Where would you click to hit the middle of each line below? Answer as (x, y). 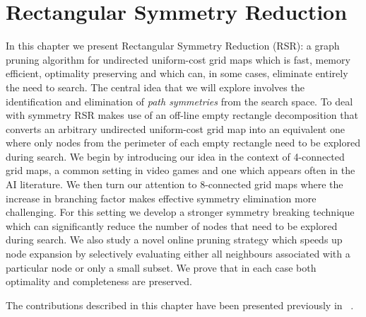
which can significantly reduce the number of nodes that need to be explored (172, 225)
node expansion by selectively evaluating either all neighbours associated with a (178, 254)
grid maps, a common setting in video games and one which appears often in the (181, 170)
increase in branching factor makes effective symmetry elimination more (161, 198)
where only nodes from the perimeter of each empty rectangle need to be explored (183, 143)
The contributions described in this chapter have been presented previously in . (180, 305)
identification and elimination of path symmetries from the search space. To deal (179, 101)
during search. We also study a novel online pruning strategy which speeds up (174, 240)
